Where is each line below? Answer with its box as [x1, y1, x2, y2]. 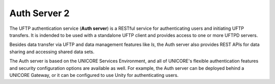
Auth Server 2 [9, 8, 70, 19]
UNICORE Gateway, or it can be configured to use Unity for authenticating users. [9, 72, 179, 78]
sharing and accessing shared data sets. [9, 49, 95, 55]
